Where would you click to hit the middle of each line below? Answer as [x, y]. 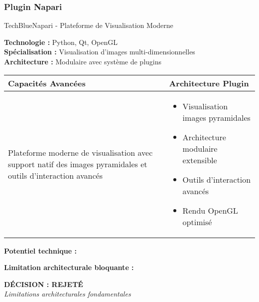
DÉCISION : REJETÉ [44, 284]
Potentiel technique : [41, 250]
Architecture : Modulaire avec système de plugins [83, 61]
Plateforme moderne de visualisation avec [80, 152]
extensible [200, 160]
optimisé [197, 222]
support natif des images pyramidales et [78, 164]
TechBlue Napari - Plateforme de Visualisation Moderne [89, 25]
